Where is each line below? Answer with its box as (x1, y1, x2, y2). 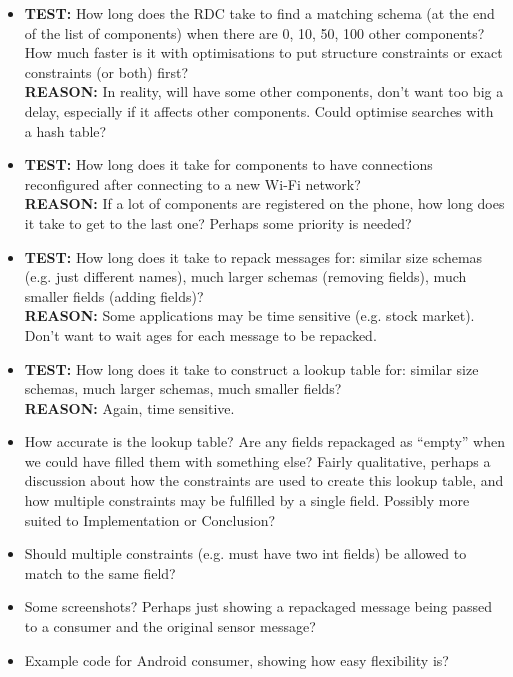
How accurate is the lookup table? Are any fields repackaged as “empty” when (24, 431, 505, 452)
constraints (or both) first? (24, 61, 189, 82)
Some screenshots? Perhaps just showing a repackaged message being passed (24, 596, 493, 617)
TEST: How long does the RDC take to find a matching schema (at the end (24, 3, 495, 23)
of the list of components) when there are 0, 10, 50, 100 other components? (24, 22, 485, 43)
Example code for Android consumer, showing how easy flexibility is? (24, 649, 449, 670)
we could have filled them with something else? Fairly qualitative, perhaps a (24, 450, 491, 471)
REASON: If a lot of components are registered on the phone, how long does (24, 193, 505, 214)
